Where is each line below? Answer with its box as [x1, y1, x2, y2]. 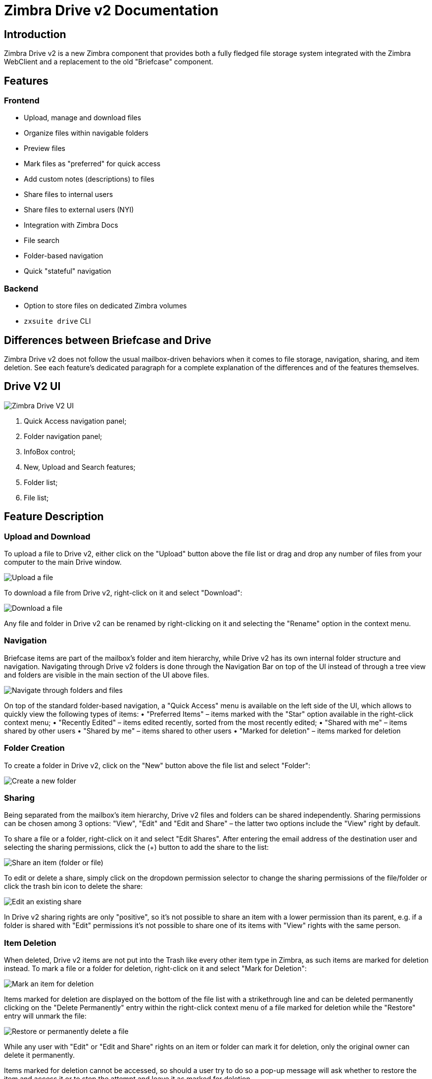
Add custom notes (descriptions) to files [24, 175, 154, 184]
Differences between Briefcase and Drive [4, 334, 211, 346]
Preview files [24, 144, 65, 153]
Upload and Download [4, 531, 91, 541]
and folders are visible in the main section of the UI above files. [4, 670, 209, 679]
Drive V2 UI [4, 380, 61, 393]
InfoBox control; [24, 447, 76, 456]
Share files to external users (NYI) [24, 205, 134, 214]
